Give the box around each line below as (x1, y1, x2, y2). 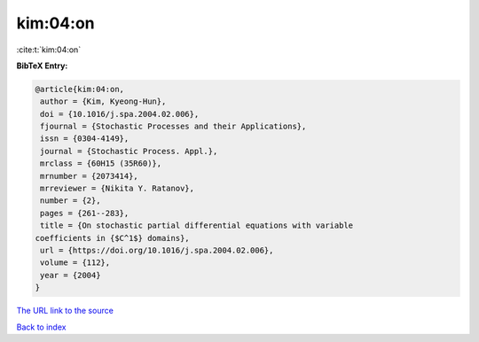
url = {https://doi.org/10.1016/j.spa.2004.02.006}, (40, 245, 274, 255)
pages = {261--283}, (40, 208, 130, 218)
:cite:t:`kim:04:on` (16, 44, 82, 55)
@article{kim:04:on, (35, 84, 124, 94)
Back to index (16, 322, 67, 332)
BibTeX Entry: (16, 60, 68, 71)
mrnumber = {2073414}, (40, 171, 139, 181)
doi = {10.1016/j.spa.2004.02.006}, (40, 109, 200, 119)
